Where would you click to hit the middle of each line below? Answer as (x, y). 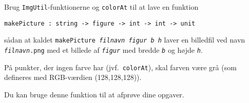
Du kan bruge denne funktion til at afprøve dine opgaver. (94, 94)
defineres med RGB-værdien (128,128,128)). (73, 77)
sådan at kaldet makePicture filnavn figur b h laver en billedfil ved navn (125, 40)
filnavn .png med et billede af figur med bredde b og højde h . (103, 49)
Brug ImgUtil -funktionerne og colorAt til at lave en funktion (101, 7)
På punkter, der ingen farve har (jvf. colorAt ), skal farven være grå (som (120, 67)
